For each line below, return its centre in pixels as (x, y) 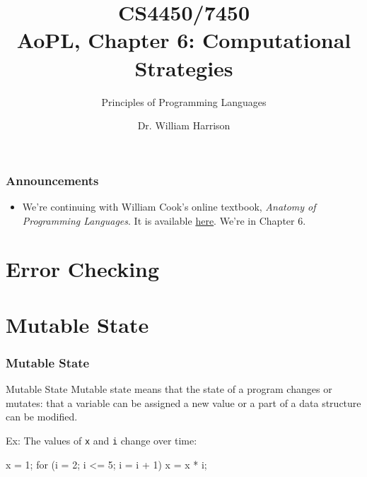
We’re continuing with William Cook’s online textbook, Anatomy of (169, 206)
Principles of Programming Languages (184, 101)
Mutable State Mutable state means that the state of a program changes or (169, 389)
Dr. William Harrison (184, 125)
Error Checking (83, 269)
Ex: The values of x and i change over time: (101, 440)
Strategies (184, 67)
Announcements (52, 180)
